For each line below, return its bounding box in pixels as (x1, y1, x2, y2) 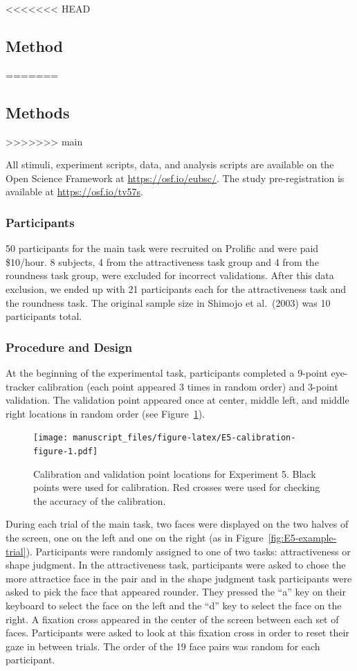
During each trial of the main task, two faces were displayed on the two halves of (6, 517, 349, 531)
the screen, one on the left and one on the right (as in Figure (6, 530, 264, 545)
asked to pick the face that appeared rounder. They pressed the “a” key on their (6, 584, 346, 599)
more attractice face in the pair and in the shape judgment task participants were (6, 571, 352, 585)
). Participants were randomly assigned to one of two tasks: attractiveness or (26, 544, 351, 558)
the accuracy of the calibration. (33, 493, 166, 508)
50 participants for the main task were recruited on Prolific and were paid (6, 241, 319, 256)
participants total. (6, 309, 82, 323)
